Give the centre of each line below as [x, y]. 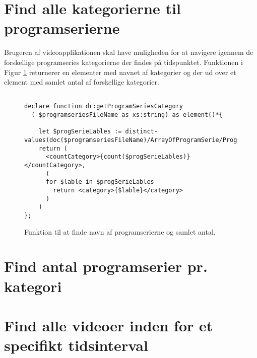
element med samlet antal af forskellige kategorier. [82, 82]
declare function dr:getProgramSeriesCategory [104, 106]
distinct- [141, 132]
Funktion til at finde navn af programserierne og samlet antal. [120, 231]
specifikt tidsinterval [76, 345]
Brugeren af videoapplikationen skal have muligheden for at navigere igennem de [129, 52]
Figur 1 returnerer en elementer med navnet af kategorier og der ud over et [120, 72]
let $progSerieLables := [80, 132]
